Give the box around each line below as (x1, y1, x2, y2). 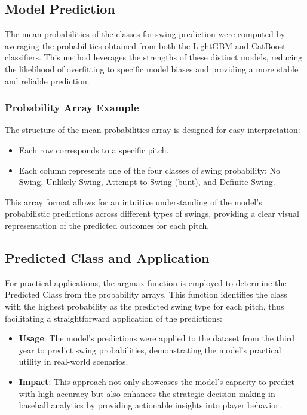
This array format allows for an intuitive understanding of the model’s (5, 195, 262, 208)
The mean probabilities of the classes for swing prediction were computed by (5, 28, 285, 40)
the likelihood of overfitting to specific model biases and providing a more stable (5, 62, 299, 75)
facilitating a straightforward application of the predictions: (5, 311, 222, 324)
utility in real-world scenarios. (19, 355, 128, 368)
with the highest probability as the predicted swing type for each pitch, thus (5, 299, 284, 312)
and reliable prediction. (5, 74, 90, 87)
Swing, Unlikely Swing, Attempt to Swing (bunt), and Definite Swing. (19, 175, 275, 188)
